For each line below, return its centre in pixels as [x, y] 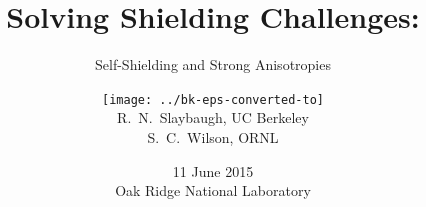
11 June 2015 [213, 170]
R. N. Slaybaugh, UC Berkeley [213, 117]
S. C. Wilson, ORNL [213, 136]
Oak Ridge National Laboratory [213, 190]
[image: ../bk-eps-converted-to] [213, 99]
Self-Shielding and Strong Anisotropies [213, 64]
